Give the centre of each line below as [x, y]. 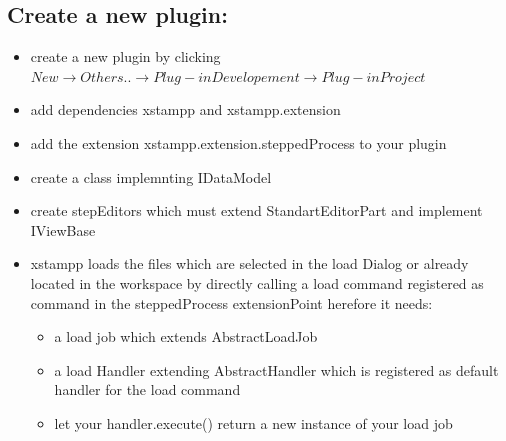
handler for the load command [147, 389]
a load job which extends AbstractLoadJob [186, 336]
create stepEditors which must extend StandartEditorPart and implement [256, 210]
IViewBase [63, 229]
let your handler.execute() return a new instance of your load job [253, 422]
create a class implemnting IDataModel [151, 176]
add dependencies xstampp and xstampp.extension [185, 109]
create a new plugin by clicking [125, 56]
